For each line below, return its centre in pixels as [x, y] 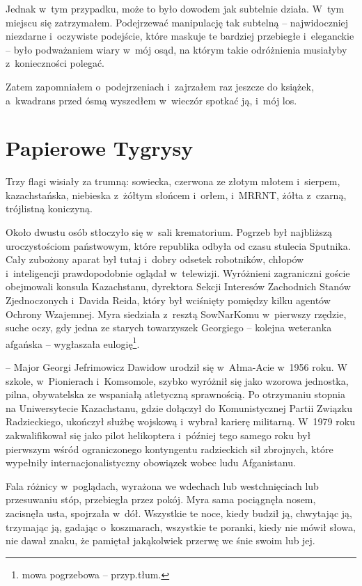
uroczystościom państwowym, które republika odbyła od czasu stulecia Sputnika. [178, 245]
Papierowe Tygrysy [100, 148]
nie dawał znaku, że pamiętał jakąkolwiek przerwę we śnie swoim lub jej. [160, 540]
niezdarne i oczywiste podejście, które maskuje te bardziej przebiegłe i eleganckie [180, 36]
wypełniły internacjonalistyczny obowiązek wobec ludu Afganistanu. [151, 462]
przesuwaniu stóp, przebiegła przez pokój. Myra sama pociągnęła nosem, [161, 499]
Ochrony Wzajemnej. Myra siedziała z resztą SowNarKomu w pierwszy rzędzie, [176, 314]
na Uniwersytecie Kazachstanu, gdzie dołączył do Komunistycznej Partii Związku [179, 407]
